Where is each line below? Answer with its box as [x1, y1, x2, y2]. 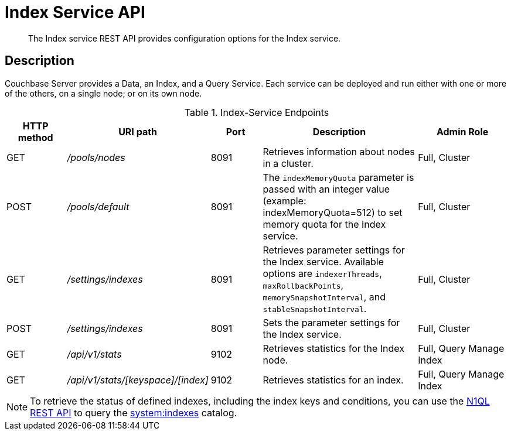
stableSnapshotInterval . [263, 302, 367, 314]
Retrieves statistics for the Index [263, 342, 405, 354]
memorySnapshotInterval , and [263, 290, 386, 303]
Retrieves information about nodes [263, 145, 415, 157]
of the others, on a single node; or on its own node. [5, 88, 202, 98]
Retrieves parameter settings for [263, 244, 405, 256]
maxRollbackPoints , [263, 279, 344, 291]
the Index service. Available [263, 255, 384, 268]
